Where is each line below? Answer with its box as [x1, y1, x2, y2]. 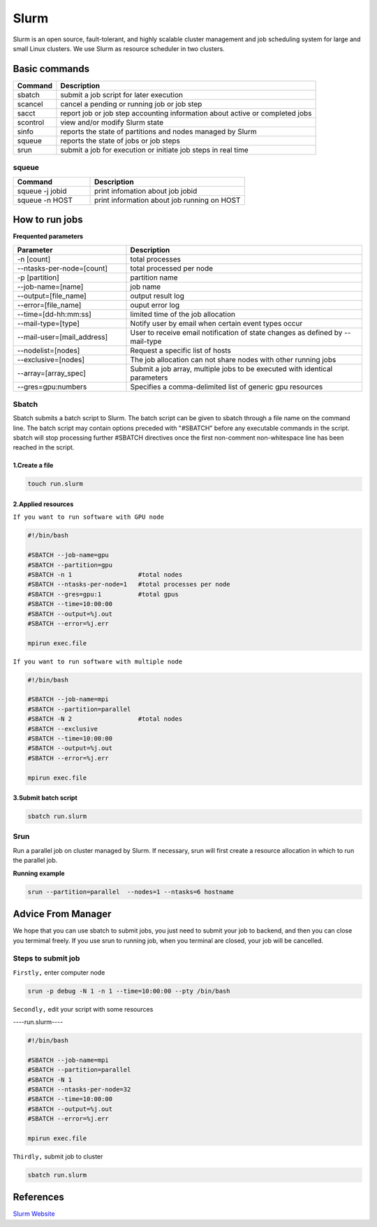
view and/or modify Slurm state [60, 117, 164, 127]
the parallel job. [13, 856, 58, 865]
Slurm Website [13, 1210, 55, 1218]
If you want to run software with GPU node [13, 513, 164, 521]
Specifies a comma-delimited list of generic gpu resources [130, 382, 323, 392]
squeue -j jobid [17, 186, 67, 196]
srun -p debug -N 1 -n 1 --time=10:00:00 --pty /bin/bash [27, 986, 230, 995]
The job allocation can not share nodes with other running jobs [130, 354, 337, 364]
